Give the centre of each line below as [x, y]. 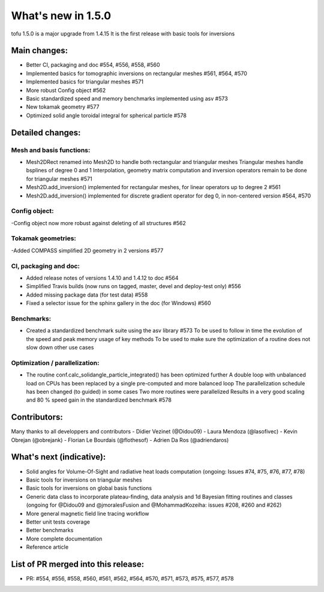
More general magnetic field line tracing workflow [88, 513]
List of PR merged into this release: [78, 564]
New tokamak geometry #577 [63, 107]
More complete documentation [64, 539]
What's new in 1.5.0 [61, 16]
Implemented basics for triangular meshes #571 [85, 82]
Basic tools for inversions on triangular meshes [84, 480]
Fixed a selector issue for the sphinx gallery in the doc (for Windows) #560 [118, 303]
